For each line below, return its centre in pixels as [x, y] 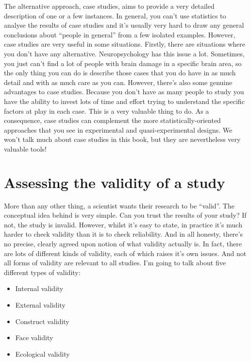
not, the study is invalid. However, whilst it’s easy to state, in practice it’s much [123, 224]
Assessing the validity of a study [115, 182]
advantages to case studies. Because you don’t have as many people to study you [124, 92]
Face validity [34, 337]
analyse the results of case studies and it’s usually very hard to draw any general [124, 25]
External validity [40, 304]
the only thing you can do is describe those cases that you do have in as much [120, 73]
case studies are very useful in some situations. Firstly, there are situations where [125, 44]
